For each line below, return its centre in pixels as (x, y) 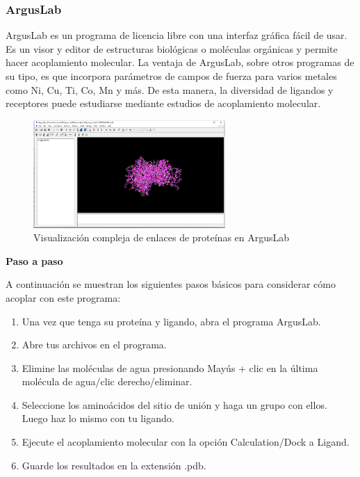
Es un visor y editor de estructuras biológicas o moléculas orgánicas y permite (172, 48)
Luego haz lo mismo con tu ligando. (98, 418)
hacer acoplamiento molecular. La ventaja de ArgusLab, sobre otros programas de (180, 62)
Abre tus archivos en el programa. (94, 345)
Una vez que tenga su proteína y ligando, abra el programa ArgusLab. (171, 321)
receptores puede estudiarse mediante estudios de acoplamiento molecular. (163, 103)
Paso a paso (34, 260)
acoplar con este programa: (63, 297)
